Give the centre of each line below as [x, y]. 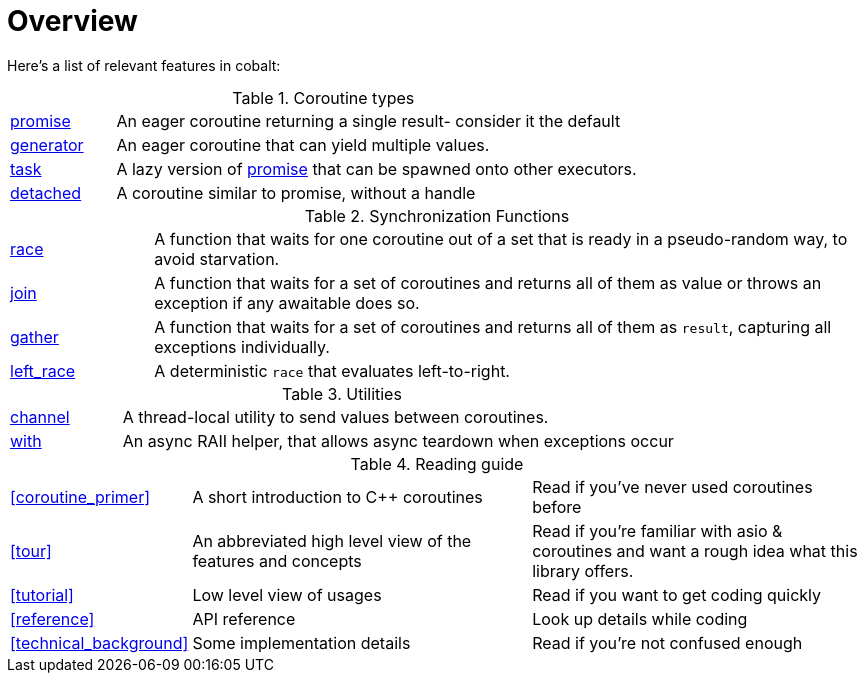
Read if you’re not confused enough [667, 642]
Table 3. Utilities [341, 393]
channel [40, 416]
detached [46, 192]
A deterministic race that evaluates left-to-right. [332, 370]
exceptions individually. [242, 346]
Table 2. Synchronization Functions [437, 215]
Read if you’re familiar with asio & [657, 530]
